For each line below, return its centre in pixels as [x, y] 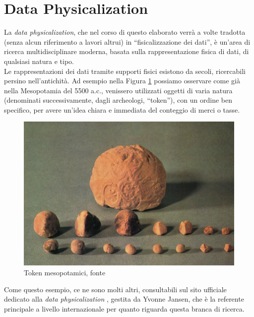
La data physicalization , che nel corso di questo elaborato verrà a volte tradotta [125, 32]
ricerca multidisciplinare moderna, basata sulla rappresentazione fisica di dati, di [127, 51]
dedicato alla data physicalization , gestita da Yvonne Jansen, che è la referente [124, 299]
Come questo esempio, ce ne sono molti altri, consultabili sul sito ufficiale [115, 289]
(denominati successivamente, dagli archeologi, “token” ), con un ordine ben [118, 100]
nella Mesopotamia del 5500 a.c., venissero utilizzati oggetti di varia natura [118, 90]
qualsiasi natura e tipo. [39, 61]
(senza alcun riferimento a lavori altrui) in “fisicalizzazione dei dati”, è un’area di [127, 41]
